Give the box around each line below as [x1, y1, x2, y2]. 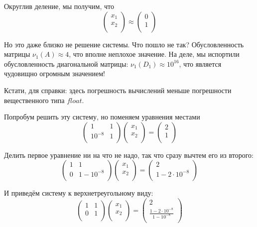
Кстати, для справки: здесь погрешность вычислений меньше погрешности [4, 85, 232, 95]
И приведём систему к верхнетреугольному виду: [4, 188, 153, 198]
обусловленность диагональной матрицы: [4, 58, 128, 69]
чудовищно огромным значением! [4, 68, 105, 79]
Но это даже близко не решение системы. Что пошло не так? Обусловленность [4, 39, 244, 49]
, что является [179, 58, 222, 69]
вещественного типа [4, 95, 65, 105]
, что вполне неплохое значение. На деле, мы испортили [69, 49, 240, 59]
